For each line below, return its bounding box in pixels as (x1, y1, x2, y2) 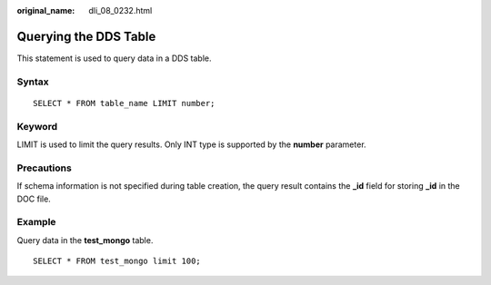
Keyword (16, 120, 58, 133)
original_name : (16, 5, 75, 15)
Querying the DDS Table (16, 28, 156, 44)
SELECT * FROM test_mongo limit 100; (33, 256, 202, 267)
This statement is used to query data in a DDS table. (16, 53, 212, 64)
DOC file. (16, 193, 52, 204)
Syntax (16, 75, 49, 88)
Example (16, 216, 56, 229)
